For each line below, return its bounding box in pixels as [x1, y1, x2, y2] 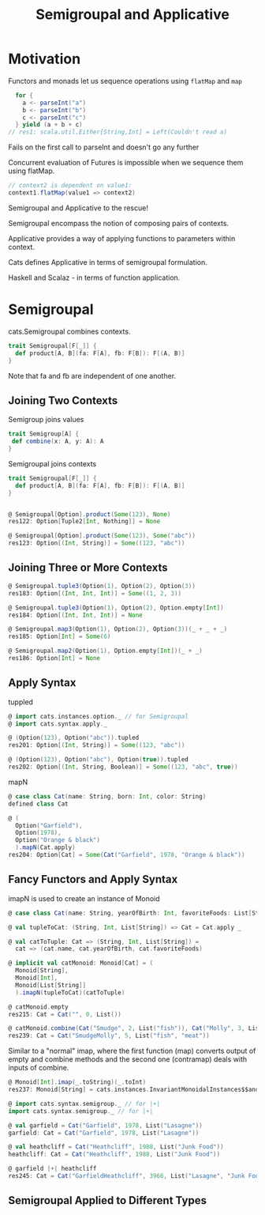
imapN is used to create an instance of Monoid [8, 893, 160, 903]
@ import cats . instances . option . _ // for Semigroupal [8, 712, 189, 720]
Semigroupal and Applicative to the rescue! [8, 203, 148, 213]
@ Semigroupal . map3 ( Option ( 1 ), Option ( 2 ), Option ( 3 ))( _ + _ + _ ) [8, 625, 228, 633]
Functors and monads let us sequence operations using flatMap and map [8, 76, 242, 85]
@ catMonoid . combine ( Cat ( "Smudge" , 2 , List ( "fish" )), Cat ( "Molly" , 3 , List [8, 1024, 263, 1032]
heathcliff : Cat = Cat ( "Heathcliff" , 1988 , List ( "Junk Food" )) [8, 1150, 221, 1159]
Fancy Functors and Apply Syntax [8, 873, 178, 886]
